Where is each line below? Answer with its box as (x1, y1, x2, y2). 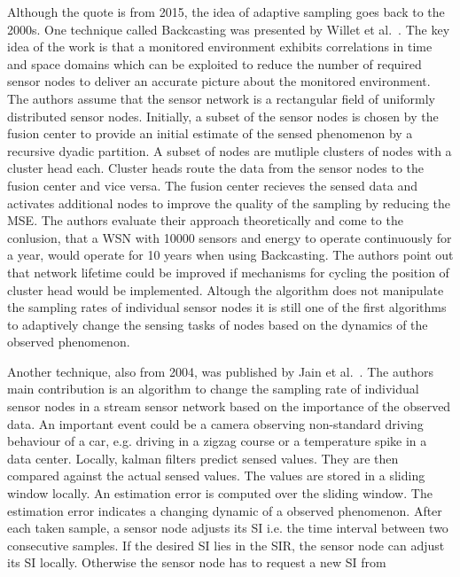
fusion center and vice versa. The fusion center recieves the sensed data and (7, 175, 417, 194)
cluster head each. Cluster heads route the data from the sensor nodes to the (7, 159, 425, 177)
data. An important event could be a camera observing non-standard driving (7, 414, 424, 433)
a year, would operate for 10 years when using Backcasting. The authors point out (7, 246, 454, 264)
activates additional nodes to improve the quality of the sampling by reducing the (7, 193, 451, 212)
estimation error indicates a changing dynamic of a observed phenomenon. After (7, 501, 442, 519)
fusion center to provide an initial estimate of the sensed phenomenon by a (7, 124, 413, 143)
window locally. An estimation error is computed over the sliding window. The (7, 484, 433, 503)
